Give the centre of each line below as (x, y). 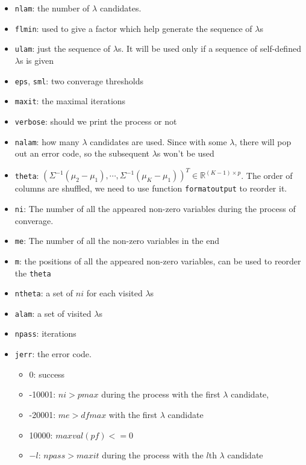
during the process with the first (161, 394)
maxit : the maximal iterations (70, 101)
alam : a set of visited (53, 313)
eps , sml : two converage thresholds (79, 80)
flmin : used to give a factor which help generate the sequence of (133, 28)
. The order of (267, 175)
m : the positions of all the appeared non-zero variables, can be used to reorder (158, 261)
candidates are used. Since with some (158, 141)
